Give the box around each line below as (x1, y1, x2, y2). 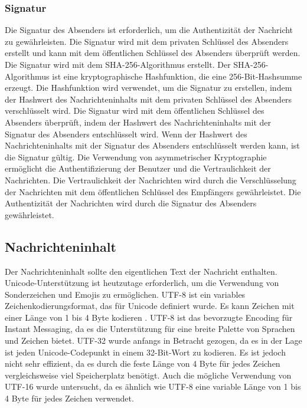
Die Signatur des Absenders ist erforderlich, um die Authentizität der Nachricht (5, 24, 293, 36)
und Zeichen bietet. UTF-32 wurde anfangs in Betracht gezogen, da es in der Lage (5, 334, 302, 347)
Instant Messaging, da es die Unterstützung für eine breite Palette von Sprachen (5, 323, 295, 335)
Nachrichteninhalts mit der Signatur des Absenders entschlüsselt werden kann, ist (5, 139, 300, 152)
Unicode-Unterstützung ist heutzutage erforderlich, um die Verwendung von (5, 277, 279, 289)
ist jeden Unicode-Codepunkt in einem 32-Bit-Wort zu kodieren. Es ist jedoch (5, 346, 286, 358)
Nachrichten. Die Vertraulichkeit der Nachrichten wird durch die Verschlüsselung (5, 173, 296, 186)
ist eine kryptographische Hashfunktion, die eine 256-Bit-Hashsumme (52, 70, 302, 82)
